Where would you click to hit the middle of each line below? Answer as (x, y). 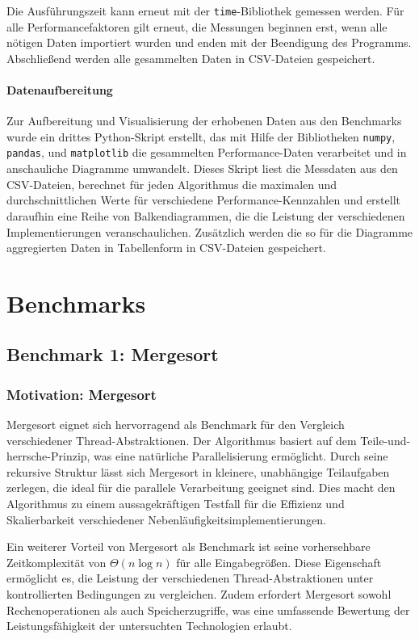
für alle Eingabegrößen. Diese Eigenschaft (279, 562)
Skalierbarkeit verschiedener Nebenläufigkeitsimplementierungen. (166, 519)
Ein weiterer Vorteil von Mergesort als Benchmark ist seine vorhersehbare (189, 547)
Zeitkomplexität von (57, 562)
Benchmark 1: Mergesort (113, 354)
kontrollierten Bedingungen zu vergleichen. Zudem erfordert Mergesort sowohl (199, 594)
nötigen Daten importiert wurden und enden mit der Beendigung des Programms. (209, 42)
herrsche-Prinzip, (48, 456)
